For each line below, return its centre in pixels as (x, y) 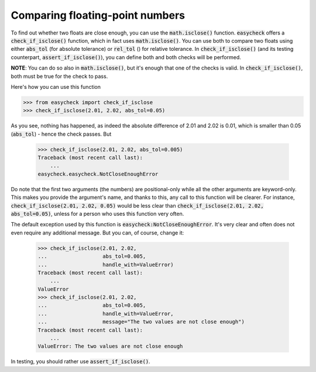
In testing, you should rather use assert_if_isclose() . (80, 361)
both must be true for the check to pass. (59, 76)
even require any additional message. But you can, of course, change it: (97, 232)
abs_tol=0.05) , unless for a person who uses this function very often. (97, 213)
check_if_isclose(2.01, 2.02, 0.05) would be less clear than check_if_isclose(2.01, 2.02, (137, 205)
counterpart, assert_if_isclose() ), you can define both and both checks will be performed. (126, 57)
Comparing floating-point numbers (98, 15)
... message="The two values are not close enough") (141, 322)
